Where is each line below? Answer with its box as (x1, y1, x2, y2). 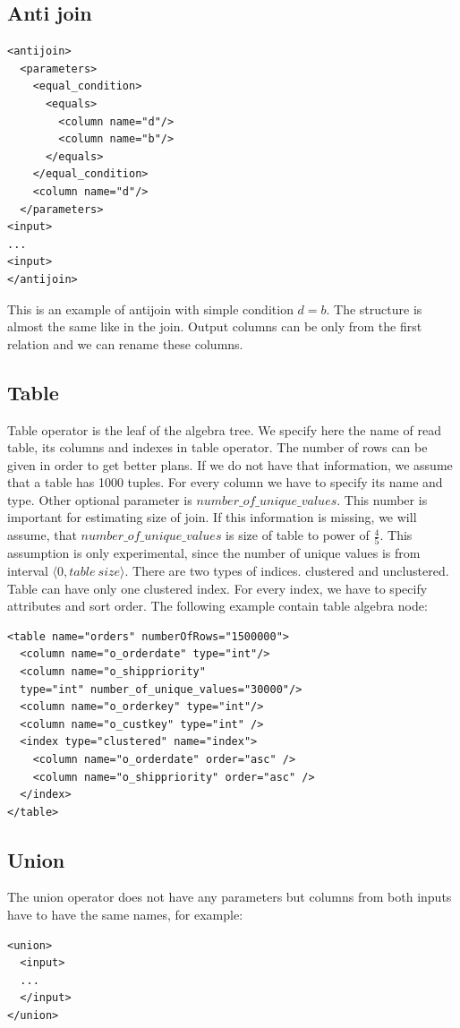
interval (7, 561, 48, 579)
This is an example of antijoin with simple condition (7, 299, 294, 318)
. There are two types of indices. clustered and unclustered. (124, 561, 449, 579)
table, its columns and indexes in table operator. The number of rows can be (7, 438, 428, 457)
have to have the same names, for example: (7, 905, 243, 924)
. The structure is (326, 299, 422, 318)
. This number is (336, 490, 428, 509)
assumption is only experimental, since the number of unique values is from (7, 544, 421, 562)
